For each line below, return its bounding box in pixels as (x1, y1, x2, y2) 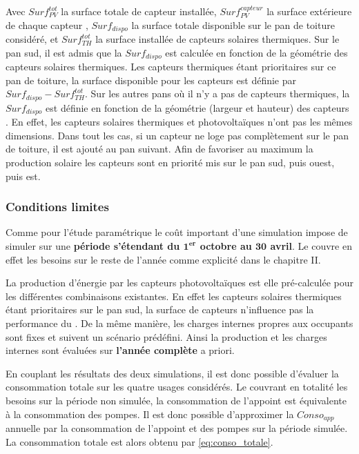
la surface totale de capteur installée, (61, 4, 217, 18)
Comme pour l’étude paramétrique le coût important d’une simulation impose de (6, 225, 348, 239)
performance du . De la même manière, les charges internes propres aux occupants (6, 315, 353, 330)
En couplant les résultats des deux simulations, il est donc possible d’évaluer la (6, 366, 339, 380)
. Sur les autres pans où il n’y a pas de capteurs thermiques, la (85, 86, 350, 101)
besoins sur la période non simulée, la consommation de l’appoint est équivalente (6, 393, 347, 407)
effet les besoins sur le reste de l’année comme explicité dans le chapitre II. (6, 252, 321, 266)
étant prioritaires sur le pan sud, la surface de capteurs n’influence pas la (6, 302, 314, 317)
